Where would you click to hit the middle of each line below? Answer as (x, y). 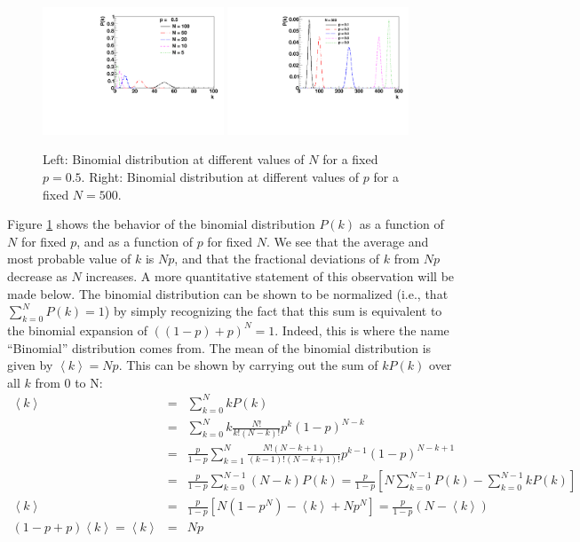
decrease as (37, 275)
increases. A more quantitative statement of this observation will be (270, 275)
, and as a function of (135, 241)
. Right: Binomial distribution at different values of (220, 177)
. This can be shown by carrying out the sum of (248, 365)
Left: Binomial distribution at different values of (174, 159)
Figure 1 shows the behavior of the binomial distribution (161, 224)
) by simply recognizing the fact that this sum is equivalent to (273, 311)
